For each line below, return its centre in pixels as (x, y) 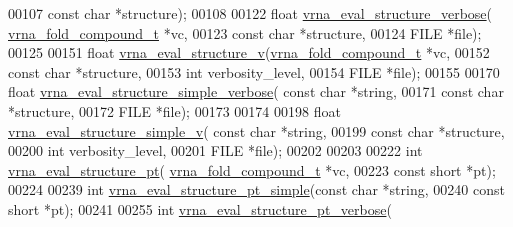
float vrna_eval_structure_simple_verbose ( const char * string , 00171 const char (256, 91)
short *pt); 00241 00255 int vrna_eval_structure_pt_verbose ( (200, 208)
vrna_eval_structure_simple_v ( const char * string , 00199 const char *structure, (256, 130)
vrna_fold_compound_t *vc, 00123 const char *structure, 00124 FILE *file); (245, 32)
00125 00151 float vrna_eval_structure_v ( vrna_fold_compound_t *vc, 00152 (249, 52)
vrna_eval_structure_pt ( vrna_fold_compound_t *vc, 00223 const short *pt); (252, 169)
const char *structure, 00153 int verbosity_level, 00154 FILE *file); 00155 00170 (254, 71)
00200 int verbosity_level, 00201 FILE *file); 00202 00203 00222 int (215, 150)
